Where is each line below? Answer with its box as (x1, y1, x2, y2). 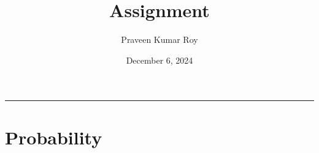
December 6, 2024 (126, 53, 193, 66)
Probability (5, 124, 102, 149)
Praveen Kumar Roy (121, 33, 198, 46)
